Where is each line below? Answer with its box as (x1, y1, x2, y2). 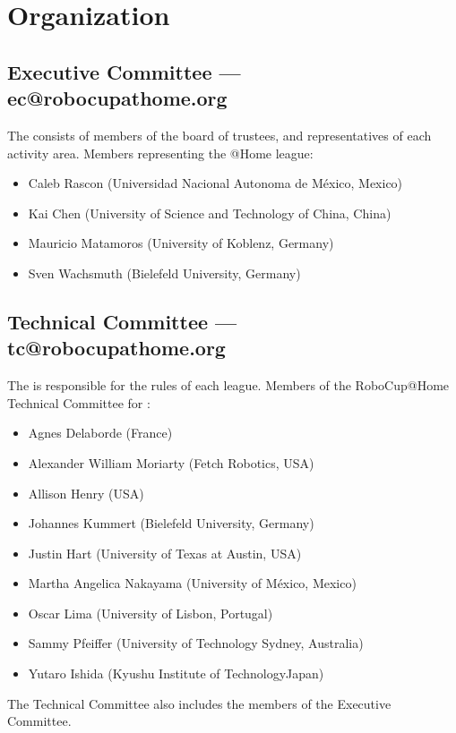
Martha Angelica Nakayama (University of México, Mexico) (28, 574, 357, 592)
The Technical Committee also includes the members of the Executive (7, 694, 391, 712)
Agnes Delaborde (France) (28, 423, 173, 442)
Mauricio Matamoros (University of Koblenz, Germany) (28, 234, 334, 252)
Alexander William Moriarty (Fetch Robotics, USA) (28, 453, 314, 472)
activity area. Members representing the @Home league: (7, 143, 314, 162)
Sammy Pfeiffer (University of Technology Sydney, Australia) (28, 634, 364, 652)
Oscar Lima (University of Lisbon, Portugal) (28, 603, 273, 622)
